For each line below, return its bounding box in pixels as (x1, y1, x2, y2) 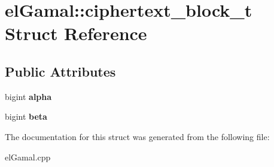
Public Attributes (5, 62, 116, 80)
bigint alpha (5, 90, 52, 102)
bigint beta (5, 110, 47, 123)
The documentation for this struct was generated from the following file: (5, 130, 270, 142)
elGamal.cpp (5, 150, 51, 163)
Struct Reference (5, 21, 147, 45)
